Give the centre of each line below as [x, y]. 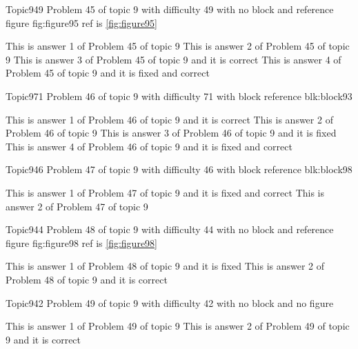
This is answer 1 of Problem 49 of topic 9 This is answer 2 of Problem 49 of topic [178, 326]
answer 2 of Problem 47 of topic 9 [77, 206]
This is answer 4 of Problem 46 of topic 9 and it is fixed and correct [149, 146]
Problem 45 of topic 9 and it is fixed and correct [108, 73]
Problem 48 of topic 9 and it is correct [87, 279]
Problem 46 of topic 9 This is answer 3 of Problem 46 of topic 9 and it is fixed [171, 133]
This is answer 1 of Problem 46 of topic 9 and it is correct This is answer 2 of [169, 119]
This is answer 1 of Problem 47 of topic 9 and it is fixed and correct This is [165, 192]
